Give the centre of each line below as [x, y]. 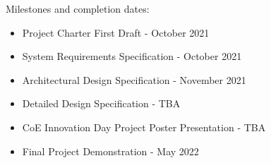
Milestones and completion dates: [78, 8]
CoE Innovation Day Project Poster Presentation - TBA [144, 127]
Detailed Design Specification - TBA [101, 103]
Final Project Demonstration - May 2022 [110, 151]
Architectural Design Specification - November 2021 [134, 79]
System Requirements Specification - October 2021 [132, 56]
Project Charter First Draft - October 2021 [116, 32]
